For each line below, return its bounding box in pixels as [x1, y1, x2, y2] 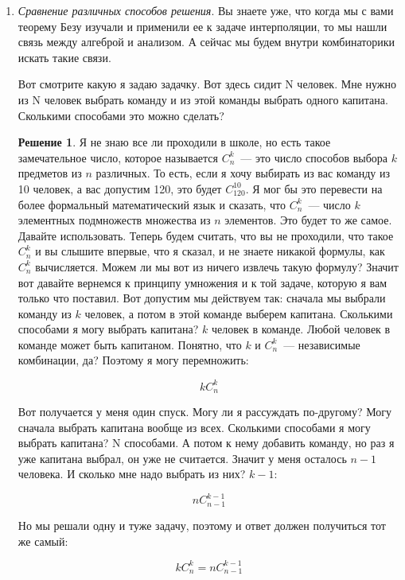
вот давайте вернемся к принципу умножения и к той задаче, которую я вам [18, 274, 387, 290]
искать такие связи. [18, 49, 111, 65]
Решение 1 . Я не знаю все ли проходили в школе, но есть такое [18, 134, 331, 150]
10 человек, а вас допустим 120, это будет [18, 180, 222, 197]
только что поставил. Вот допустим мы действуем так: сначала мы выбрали [18, 290, 386, 306]
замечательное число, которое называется [18, 149, 219, 165]
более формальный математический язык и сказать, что [18, 196, 286, 212]
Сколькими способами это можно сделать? [18, 107, 224, 123]
